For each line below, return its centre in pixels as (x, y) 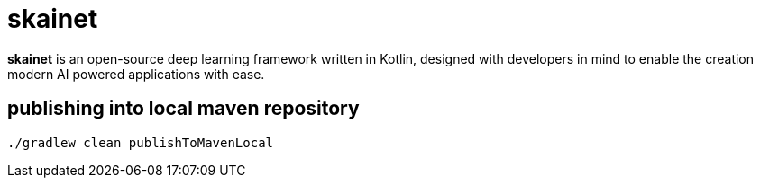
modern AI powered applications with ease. (136, 74)
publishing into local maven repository (183, 109)
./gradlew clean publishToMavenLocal (141, 142)
